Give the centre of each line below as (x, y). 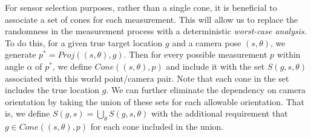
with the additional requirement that (219, 113)
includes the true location (52, 90)
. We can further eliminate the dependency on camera (206, 90)
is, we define (28, 113)
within (289, 54)
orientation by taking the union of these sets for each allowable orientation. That (155, 101)
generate (21, 54)
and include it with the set (215, 66)
